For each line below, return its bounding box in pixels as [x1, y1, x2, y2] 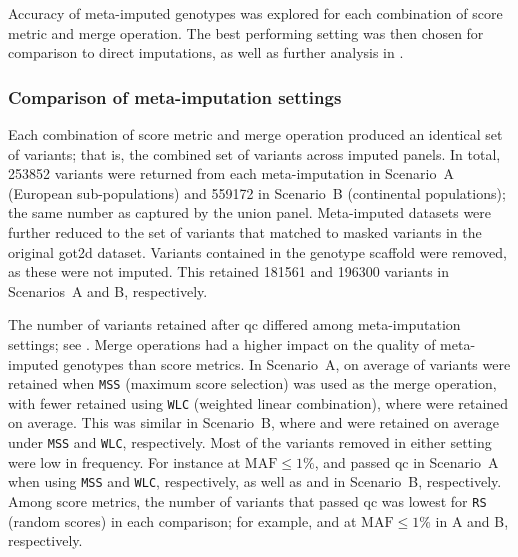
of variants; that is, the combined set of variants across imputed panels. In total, [8, 143, 501, 164]
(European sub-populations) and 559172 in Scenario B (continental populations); [8, 182, 506, 203]
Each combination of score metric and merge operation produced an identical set [8, 124, 503, 144]
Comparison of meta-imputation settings [8, 84, 342, 109]
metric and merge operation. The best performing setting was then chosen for [8, 22, 484, 43]
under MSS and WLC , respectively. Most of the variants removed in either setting [8, 432, 492, 453]
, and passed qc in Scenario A [314, 451, 499, 472]
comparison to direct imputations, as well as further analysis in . [8, 42, 404, 63]
